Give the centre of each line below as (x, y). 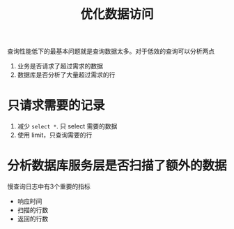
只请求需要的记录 (56, 106)
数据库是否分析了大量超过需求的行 (66, 75)
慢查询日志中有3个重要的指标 (49, 186)
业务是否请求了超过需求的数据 (60, 66)
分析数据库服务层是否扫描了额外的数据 (117, 166)
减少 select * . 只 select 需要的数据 (67, 126)
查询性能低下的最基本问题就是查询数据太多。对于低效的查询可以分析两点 (111, 51)
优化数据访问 (117, 14)
